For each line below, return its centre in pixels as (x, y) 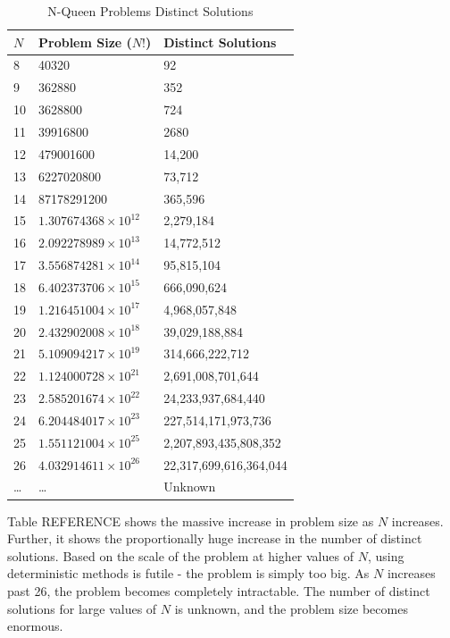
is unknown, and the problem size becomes (291, 608)
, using (386, 555)
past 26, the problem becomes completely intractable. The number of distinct (219, 590)
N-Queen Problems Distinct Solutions (150, 11)
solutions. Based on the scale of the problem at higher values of (180, 555)
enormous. (35, 626)
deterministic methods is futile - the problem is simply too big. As (188, 573)
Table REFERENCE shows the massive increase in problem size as (191, 520)
